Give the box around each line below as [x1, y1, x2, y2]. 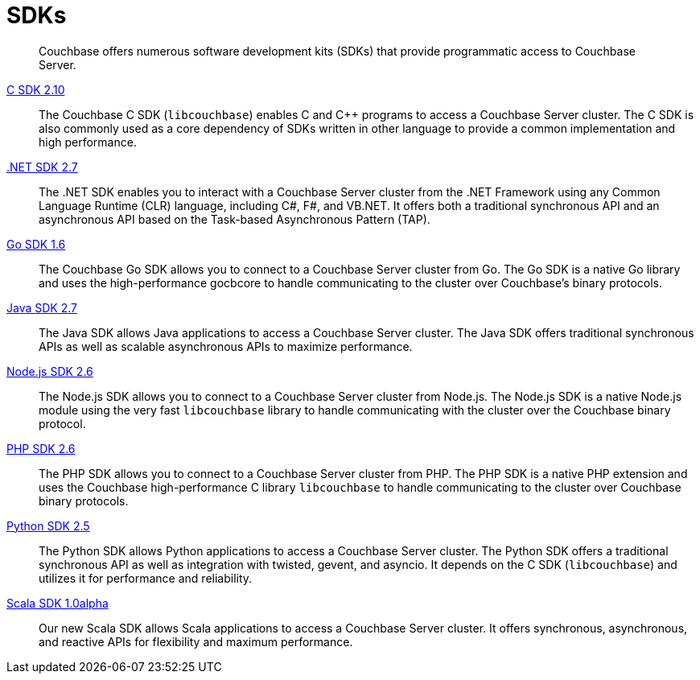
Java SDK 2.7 [6, 300, 77, 315]
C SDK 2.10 [6, 82, 65, 97]
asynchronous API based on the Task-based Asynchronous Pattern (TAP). [39, 212, 430, 226]
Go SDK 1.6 [6, 237, 66, 251]
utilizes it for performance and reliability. [39, 571, 253, 585]
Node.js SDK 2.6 [6, 364, 93, 378]
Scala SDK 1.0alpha [6, 596, 109, 610]
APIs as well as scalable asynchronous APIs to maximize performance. [39, 339, 413, 353]
